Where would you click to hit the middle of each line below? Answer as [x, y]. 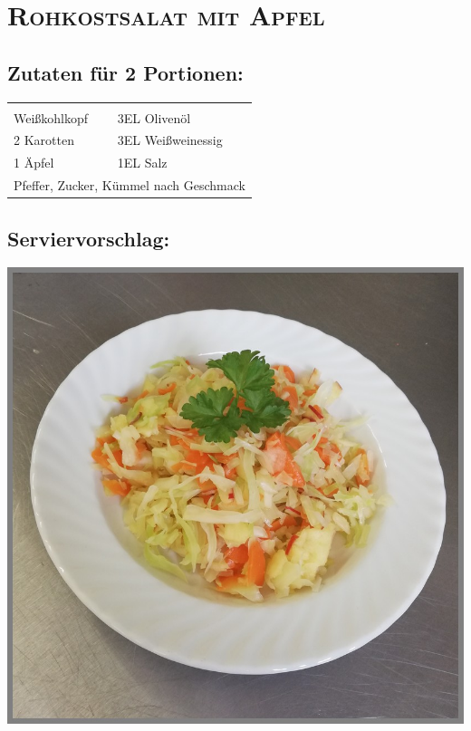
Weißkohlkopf [51, 117]
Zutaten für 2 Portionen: [125, 72]
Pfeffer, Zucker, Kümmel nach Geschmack [130, 185]
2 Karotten [44, 140]
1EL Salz [142, 163]
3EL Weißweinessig [170, 140]
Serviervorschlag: [89, 238]
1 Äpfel [34, 163]
